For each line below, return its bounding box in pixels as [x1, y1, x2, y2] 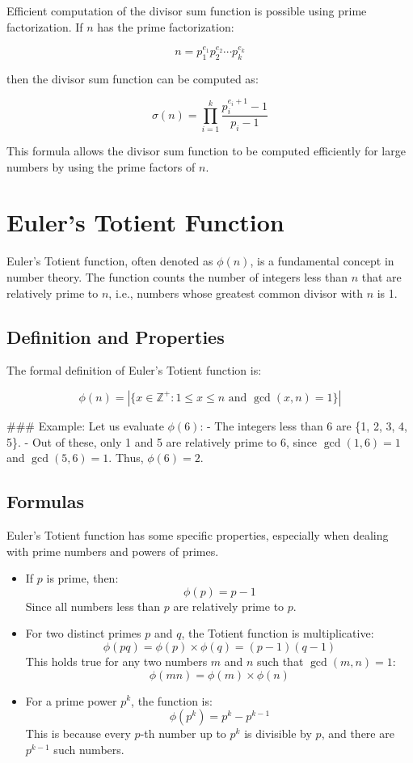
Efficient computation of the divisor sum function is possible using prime [6, 2, 367, 19]
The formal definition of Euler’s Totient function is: [6, 362, 262, 379]
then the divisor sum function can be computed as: [6, 70, 259, 87]
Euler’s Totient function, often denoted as [6, 252, 213, 269]
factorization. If [6, 18, 83, 35]
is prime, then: [46, 570, 119, 587]
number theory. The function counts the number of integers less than [6, 268, 348, 285]
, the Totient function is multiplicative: [181, 625, 374, 642]
